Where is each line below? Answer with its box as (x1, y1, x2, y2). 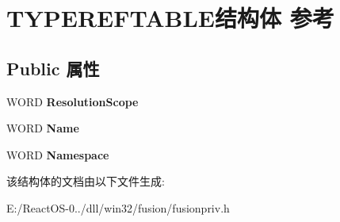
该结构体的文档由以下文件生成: (6, 173, 165, 189)
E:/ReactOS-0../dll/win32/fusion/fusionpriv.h (6, 199, 230, 216)
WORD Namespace (6, 146, 109, 163)
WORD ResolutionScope (6, 93, 139, 109)
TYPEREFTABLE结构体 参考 (6, 2, 334, 34)
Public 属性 (6, 55, 100, 80)
